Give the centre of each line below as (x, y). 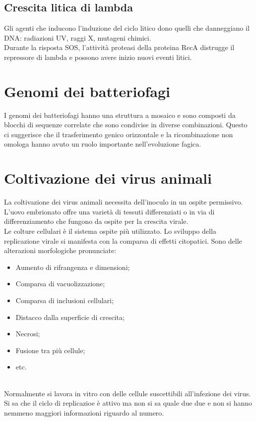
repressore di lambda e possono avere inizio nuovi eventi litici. (98, 57)
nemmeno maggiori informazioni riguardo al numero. (84, 412)
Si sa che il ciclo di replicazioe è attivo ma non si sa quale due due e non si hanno (128, 403)
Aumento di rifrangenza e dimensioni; (73, 267)
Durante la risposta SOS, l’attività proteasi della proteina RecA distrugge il (119, 47)
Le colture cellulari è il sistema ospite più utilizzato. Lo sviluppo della (110, 231)
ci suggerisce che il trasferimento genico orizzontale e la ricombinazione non (119, 134)
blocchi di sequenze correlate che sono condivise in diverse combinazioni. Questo (126, 125)
